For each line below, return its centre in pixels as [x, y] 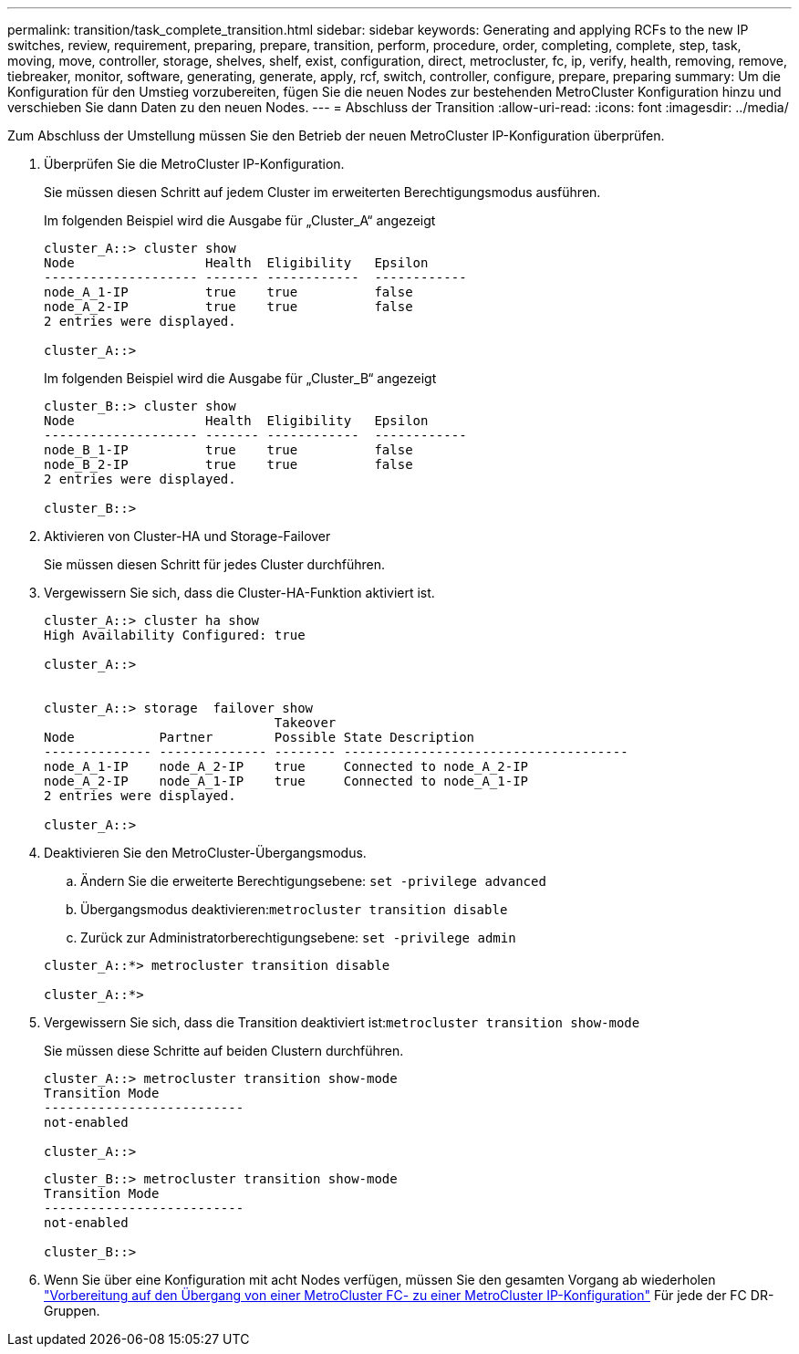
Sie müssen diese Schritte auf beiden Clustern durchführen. [224, 1051]
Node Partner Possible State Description [259, 737]
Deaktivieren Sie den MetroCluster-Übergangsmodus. [205, 853]
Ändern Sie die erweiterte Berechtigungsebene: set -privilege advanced [313, 881]
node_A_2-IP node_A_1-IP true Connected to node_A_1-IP [286, 781]
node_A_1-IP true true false [228, 292]
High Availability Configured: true [175, 635]
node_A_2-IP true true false [228, 307]
